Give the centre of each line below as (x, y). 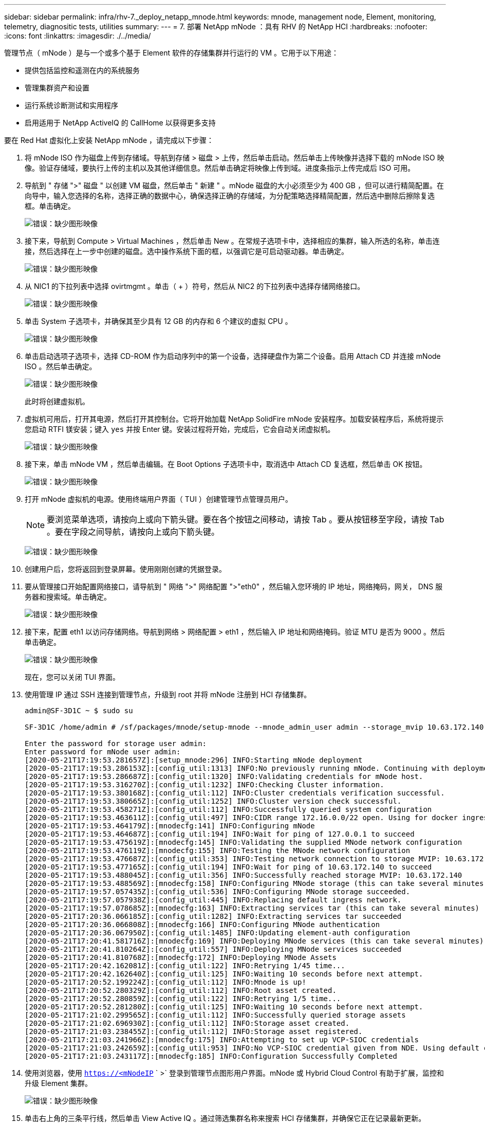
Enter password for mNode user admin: (103, 752)
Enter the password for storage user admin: (116, 744)
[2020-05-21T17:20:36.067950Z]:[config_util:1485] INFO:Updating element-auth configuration (218, 933)
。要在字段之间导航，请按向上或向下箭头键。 (133, 532)
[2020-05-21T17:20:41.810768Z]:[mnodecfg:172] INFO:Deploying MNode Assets (181, 957)
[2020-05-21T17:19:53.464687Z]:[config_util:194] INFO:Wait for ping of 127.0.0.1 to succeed (220, 834)
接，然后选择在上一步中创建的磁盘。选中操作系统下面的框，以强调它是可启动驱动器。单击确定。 (186, 251)
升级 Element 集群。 (59, 1083)
